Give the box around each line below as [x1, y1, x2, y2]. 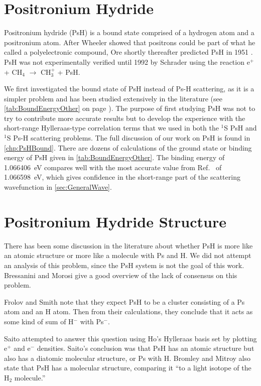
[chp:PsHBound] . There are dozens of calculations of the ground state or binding [4, 142, 252, 153]
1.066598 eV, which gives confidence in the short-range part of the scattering [4, 172, 240, 182]
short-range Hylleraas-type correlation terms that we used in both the [4, 122, 219, 133]
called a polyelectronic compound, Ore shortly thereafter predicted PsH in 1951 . [4, 47, 253, 57]
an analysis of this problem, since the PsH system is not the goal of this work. [4, 260, 244, 270]
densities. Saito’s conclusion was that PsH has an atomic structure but [37, 343, 254, 353]
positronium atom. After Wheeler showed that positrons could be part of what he [4, 37, 255, 47]
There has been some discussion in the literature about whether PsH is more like [4, 240, 253, 250]
